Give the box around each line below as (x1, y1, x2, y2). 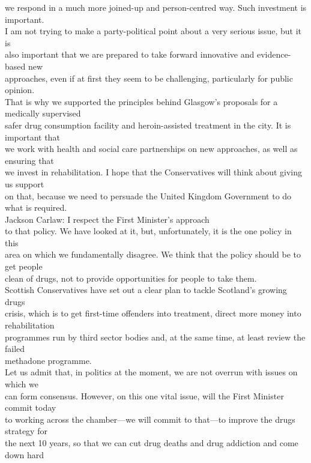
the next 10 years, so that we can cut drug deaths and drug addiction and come (5, 436, 298, 449)
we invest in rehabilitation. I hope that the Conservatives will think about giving (5, 166, 303, 178)
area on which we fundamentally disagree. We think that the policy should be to (5, 248, 301, 261)
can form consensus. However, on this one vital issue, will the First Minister (5, 389, 284, 402)
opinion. (5, 83, 35, 96)
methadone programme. (5, 354, 92, 366)
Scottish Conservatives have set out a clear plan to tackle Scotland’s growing (5, 283, 287, 296)
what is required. (5, 201, 67, 214)
